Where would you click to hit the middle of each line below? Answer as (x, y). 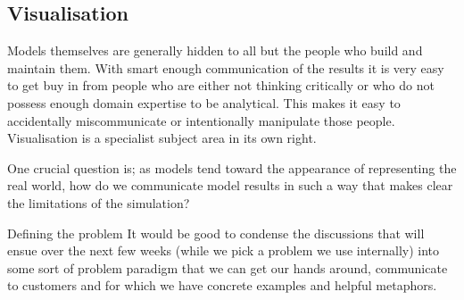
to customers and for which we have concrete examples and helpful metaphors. (222, 285)
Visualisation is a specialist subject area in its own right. (162, 138)
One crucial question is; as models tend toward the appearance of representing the (232, 167)
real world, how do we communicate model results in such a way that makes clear (230, 185)
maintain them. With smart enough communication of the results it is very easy (226, 67)
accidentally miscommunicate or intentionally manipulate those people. (201, 120)
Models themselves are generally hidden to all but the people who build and (215, 50)
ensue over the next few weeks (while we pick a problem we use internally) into (224, 250)
